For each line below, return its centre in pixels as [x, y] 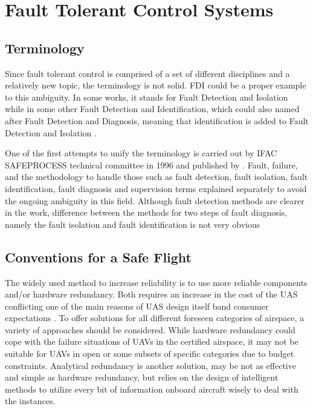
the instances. [30, 401]
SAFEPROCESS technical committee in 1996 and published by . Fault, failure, [151, 165]
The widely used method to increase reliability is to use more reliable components [156, 282]
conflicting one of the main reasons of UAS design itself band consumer [137, 306]
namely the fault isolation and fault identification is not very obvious [133, 224]
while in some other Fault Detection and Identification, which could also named [152, 109]
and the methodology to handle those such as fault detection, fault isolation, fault [156, 177]
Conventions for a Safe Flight [98, 257]
